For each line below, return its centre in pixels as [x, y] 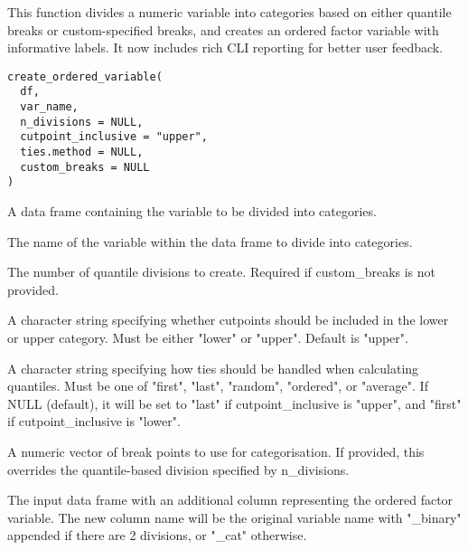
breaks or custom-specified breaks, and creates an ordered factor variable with [223, 29]
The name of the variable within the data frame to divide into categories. [210, 241]
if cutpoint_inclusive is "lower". [94, 421]
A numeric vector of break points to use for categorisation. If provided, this [216, 451]
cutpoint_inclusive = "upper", [114, 137]
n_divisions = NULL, [82, 122]
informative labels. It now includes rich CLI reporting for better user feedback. [225, 47]
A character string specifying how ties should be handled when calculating [213, 368]
